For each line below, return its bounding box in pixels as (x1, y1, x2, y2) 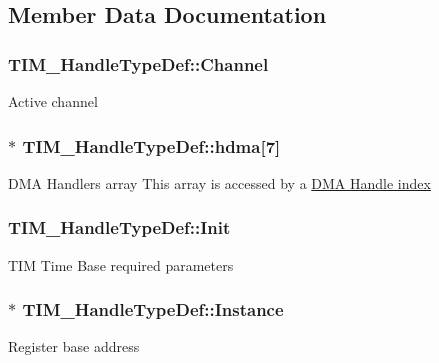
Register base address (8, 336, 140, 357)
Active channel (8, 91, 98, 111)
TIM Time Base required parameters (8, 254, 234, 275)
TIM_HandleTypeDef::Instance (22, 297, 284, 322)
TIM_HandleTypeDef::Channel (8, 51, 269, 76)
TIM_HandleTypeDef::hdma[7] (22, 133, 281, 158)
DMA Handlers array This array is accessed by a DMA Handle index (8, 172, 431, 193)
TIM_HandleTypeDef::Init (8, 215, 231, 240)
